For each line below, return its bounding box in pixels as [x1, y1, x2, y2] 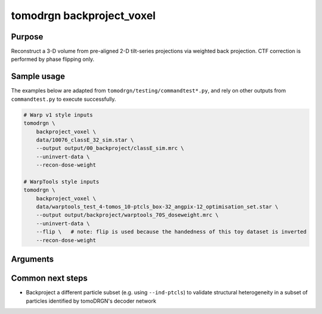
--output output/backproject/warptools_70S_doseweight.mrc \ [36, 212, 219, 218]
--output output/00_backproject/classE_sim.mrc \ [36, 145, 184, 152]
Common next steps [11, 273, 88, 284]
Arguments [11, 254, 54, 264]
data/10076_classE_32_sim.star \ [36, 136, 134, 143]
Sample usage [11, 72, 66, 82]
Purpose [11, 32, 44, 42]
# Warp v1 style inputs [23, 111, 94, 118]
